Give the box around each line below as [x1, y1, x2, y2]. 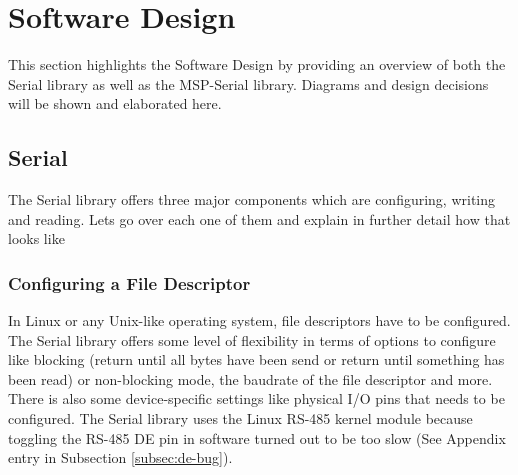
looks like [8, 228, 65, 249]
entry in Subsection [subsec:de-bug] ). [8, 447, 233, 468]
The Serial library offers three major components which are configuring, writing [8, 189, 496, 210]
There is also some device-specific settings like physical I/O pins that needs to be [8, 388, 505, 409]
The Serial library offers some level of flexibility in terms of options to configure [8, 329, 496, 350]
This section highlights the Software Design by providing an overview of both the [8, 54, 506, 75]
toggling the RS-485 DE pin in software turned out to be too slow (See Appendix [8, 427, 506, 448]
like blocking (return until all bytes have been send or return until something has [8, 349, 505, 370]
